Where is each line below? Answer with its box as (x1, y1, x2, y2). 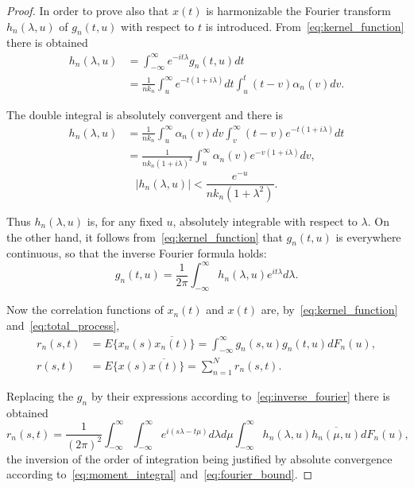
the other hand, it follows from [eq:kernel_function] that (6, 228, 283, 245)
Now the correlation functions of (6, 301, 164, 318)
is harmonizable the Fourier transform (206, 2, 391, 18)
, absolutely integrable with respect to (172, 212, 358, 229)
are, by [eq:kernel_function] (261, 301, 398, 318)
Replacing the (6, 387, 74, 404)
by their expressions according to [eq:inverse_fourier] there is (91, 387, 390, 404)
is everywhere (335, 228, 401, 245)
